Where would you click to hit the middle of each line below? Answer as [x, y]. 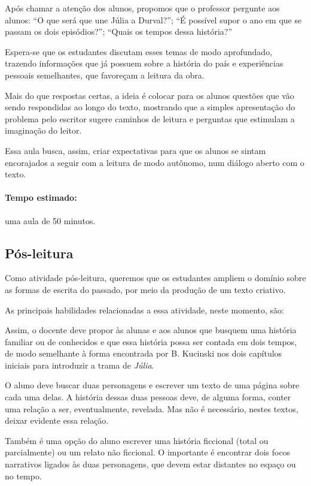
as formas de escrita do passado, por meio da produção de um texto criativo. [145, 289]
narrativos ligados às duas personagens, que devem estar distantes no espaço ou [150, 464]
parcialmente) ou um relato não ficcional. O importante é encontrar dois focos [148, 452]
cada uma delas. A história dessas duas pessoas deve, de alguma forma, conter [148, 397]
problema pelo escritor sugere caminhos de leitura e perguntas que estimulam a [150, 118]
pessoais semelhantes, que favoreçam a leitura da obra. [105, 75]
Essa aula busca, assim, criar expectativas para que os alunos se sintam [135, 150]
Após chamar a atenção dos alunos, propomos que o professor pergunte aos [142, 8]
